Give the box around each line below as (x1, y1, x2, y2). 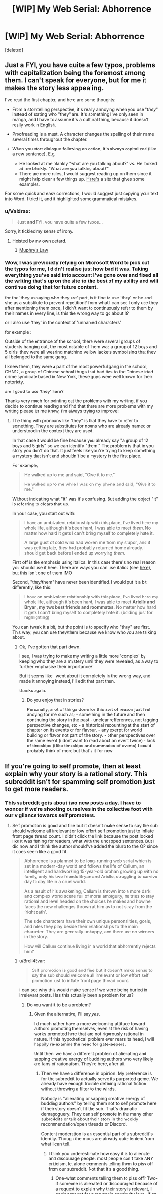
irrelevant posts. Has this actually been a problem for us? (19, 992, 134, 998)
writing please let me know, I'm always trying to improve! (5, 408, 119, 414)
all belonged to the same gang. (5, 354, 67, 360)
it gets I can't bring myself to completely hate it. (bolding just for (24, 610, 153, 616)
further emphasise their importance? (19, 664, 93, 670)
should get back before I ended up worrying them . (24, 550, 126, 556)
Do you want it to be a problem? (26, 1002, 91, 1007)
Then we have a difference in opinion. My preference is (41, 1070, 152, 1077)
